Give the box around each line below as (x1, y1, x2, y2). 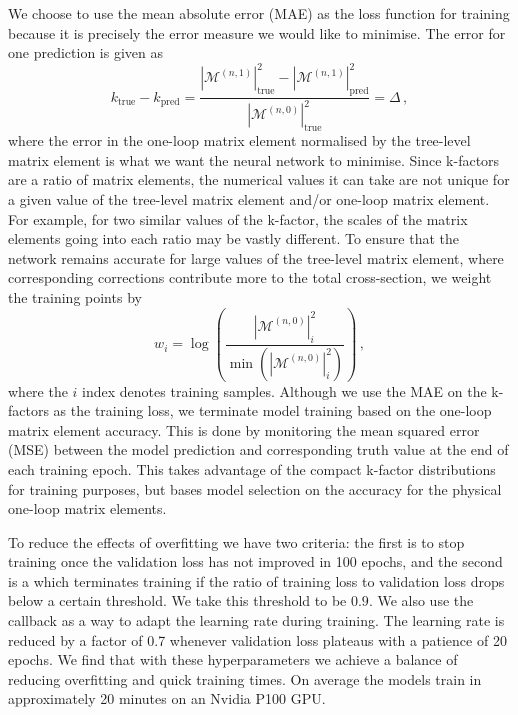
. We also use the (368, 590, 474, 611)
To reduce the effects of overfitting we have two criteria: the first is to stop (8, 531, 465, 552)
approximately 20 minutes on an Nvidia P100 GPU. (8, 688, 326, 709)
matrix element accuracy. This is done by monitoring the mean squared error (8, 419, 480, 440)
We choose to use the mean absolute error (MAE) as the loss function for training (8, 3, 510, 23)
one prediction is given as (8, 42, 163, 63)
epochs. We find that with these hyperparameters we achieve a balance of (8, 649, 458, 670)
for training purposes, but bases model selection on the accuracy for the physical (8, 478, 502, 499)
